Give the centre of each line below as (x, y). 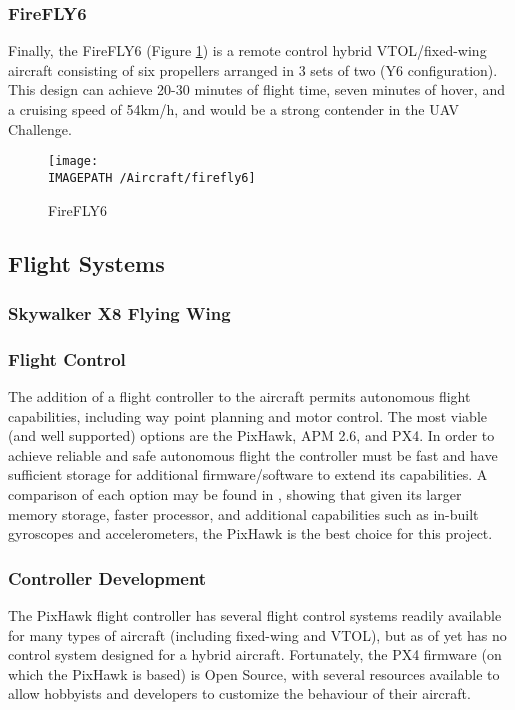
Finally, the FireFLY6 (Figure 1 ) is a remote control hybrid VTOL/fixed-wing (247, 50)
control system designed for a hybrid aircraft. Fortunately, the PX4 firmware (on (255, 654)
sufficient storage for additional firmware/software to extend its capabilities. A (248, 474)
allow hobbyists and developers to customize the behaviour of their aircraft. (239, 693)
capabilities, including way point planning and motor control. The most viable (248, 415)
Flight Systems (86, 263)
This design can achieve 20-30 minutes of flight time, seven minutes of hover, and (256, 89)
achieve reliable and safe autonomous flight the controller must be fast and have (253, 454)
